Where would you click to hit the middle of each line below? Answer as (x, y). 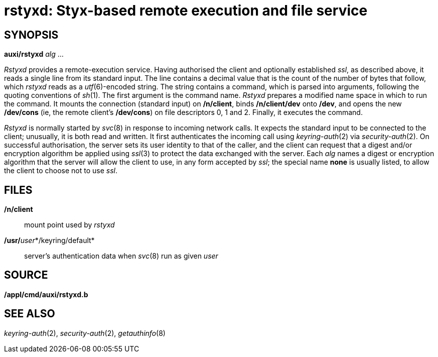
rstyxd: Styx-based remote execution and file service (186, 11)
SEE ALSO (30, 314)
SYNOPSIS (31, 35)
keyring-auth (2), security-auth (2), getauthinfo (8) (85, 333)
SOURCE (26, 275)
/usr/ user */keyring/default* (49, 241)
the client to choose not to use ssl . (61, 171)
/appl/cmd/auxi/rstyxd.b (46, 294)
